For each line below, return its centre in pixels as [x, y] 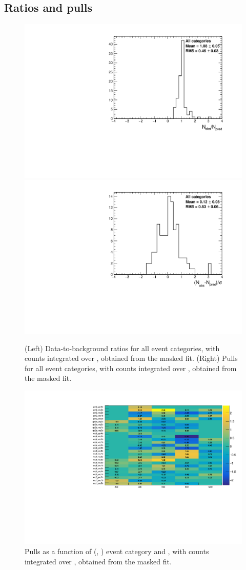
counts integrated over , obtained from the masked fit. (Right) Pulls [131, 358]
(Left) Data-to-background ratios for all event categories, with [122, 348]
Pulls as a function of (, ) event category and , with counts [117, 551]
